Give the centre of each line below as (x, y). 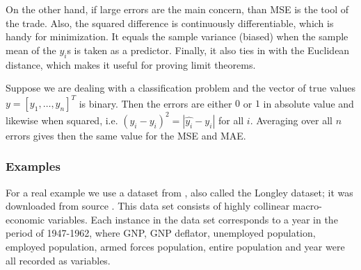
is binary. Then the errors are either (155, 103)
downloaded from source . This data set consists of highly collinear (148, 206)
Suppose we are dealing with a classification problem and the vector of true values (180, 88)
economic (25, 219)
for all (231, 120)
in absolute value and (308, 103)
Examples (33, 166)
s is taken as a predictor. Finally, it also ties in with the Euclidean (208, 50)
